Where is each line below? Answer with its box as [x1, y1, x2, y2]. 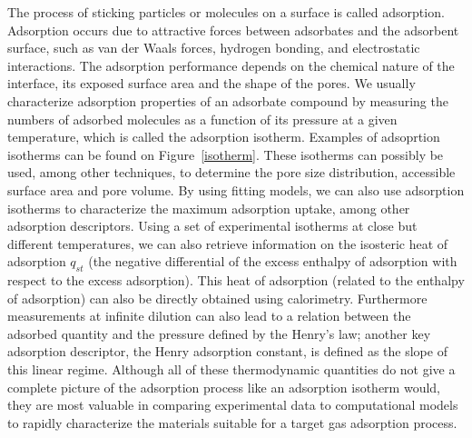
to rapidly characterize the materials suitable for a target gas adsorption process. [7, 413, 457, 432]
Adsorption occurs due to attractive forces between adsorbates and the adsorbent [7, 20, 459, 39]
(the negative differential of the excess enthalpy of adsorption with [88, 252, 457, 271]
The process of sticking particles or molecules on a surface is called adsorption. [7, 3, 445, 21]
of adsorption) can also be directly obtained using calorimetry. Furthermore [7, 288, 428, 307]
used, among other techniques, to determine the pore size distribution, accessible [7, 163, 456, 182]
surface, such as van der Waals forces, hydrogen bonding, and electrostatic [7, 38, 420, 57]
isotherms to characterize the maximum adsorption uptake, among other [7, 198, 410, 217]
